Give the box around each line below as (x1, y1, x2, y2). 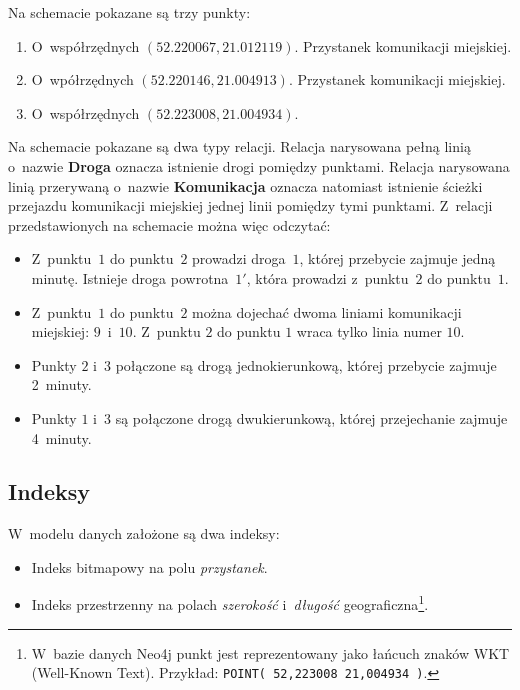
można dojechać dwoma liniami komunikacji (192, 301, 462, 322)
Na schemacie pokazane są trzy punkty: (8, 2, 251, 22)
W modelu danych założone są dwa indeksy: (8, 523, 280, 544)
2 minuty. (31, 374, 92, 395)
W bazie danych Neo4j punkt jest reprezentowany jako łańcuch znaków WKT (31, 642, 510, 663)
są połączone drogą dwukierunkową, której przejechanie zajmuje (115, 407, 508, 428)
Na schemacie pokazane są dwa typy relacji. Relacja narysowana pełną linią (8, 136, 471, 157)
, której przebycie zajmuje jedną (299, 248, 496, 269)
